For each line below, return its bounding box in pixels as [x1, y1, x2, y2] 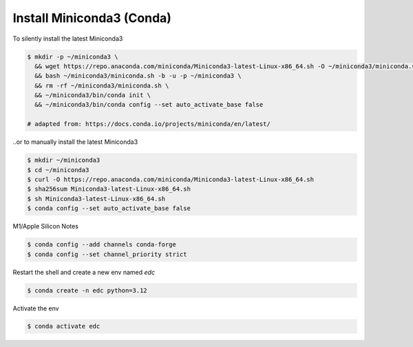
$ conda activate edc [27, 322, 100, 330]
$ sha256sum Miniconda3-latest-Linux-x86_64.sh [27, 185, 191, 193]
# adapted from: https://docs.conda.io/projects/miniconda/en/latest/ [27, 120, 271, 128]
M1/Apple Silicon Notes [12, 222, 79, 231]
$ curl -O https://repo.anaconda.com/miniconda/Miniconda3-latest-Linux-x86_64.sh [27, 176, 315, 184]
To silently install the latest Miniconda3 [12, 34, 123, 43]
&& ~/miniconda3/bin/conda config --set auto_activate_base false [34, 101, 264, 109]
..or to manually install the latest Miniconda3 [12, 138, 138, 146]
